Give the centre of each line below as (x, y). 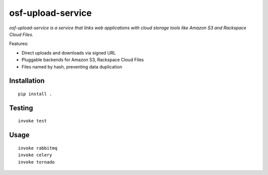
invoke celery (35, 155)
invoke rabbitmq (38, 148)
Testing (21, 108)
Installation (27, 81)
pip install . (35, 94)
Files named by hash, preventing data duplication (72, 66)
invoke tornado (36, 162)
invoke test (33, 121)
